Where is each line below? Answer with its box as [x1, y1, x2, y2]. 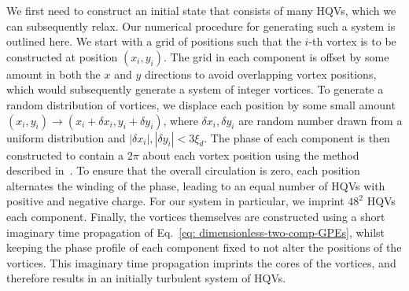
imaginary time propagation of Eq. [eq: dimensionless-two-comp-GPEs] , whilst [6, 223, 385, 240]
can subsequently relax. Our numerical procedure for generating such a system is [6, 17, 396, 34]
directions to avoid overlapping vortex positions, [144, 65, 377, 82]
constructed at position [6, 48, 118, 64]
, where [163, 112, 198, 128]
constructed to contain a [6, 146, 124, 163]
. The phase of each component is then [204, 129, 390, 145]
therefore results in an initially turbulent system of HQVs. [6, 270, 286, 286]
